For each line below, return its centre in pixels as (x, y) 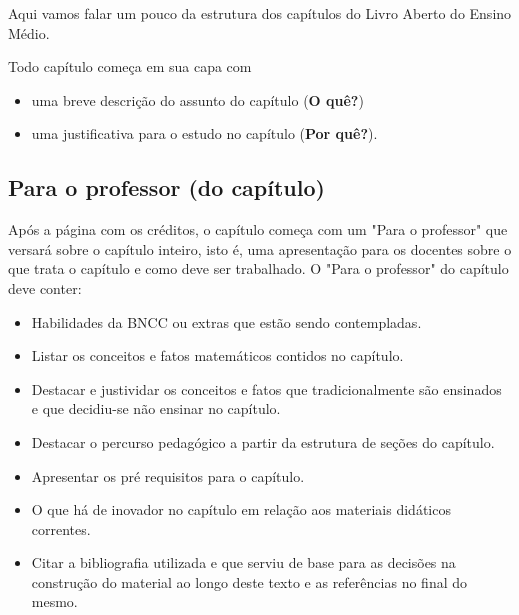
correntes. (61, 528)
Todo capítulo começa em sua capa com (130, 66)
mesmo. (54, 601)
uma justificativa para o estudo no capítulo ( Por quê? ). (204, 133)
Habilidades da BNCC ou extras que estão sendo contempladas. (226, 321)
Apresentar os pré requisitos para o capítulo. (168, 475)
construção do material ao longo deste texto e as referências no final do (249, 581)
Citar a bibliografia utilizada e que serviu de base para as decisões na (243, 562)
